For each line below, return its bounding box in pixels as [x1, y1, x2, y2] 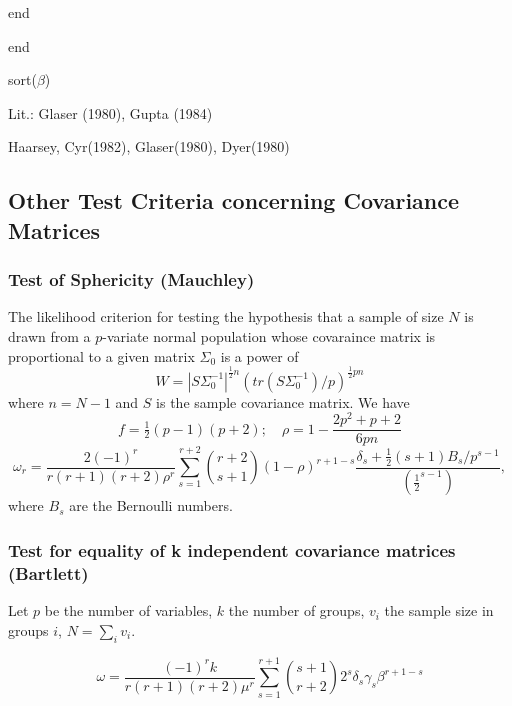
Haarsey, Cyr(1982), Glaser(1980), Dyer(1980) [8, 136, 290, 157]
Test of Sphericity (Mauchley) [8, 267, 255, 292]
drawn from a [8, 325, 91, 346]
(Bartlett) [8, 560, 89, 585]
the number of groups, [228, 600, 365, 621]
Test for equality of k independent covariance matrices [8, 537, 456, 562]
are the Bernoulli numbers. [69, 495, 233, 516]
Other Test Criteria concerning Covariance [8, 185, 460, 216]
